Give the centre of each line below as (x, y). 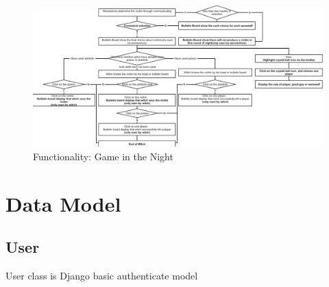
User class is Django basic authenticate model (102, 275)
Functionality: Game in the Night (103, 156)
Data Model (63, 203)
